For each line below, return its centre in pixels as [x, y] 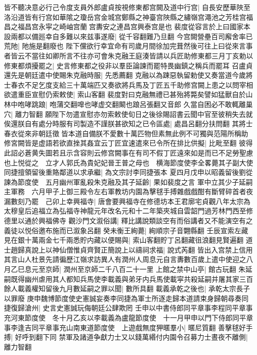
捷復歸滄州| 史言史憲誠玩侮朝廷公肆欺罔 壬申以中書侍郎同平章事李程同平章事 [128, 308]
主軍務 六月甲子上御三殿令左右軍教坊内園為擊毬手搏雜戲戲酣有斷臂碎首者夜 [128, 191]
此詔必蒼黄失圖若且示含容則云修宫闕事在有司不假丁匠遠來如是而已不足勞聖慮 [128, 152]
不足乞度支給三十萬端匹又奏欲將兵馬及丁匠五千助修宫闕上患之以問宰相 [139, 84]
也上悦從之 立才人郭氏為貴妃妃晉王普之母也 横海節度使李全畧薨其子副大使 [128, 162]
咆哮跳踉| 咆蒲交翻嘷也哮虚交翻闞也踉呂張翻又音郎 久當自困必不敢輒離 [132, 104]
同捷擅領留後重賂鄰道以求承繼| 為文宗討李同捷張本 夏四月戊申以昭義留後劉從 [128, 172]
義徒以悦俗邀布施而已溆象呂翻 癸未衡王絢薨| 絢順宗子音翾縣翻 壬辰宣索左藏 [126, 230]
